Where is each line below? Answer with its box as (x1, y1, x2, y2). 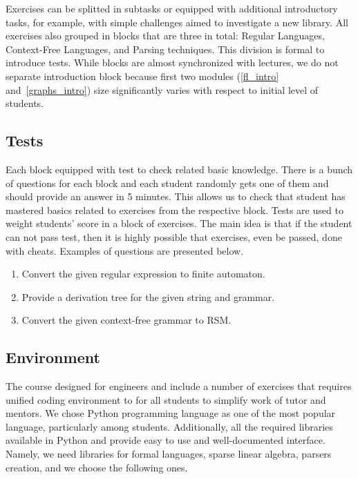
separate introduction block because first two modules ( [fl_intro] (6, 68, 279, 83)
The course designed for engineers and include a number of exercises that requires (6, 379, 352, 393)
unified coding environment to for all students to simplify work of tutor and (6, 392, 326, 407)
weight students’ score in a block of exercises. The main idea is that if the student (6, 216, 352, 231)
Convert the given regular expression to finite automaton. (21, 266, 265, 281)
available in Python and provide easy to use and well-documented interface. (6, 433, 326, 447)
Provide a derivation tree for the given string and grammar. (21, 289, 275, 304)
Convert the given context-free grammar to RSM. (21, 313, 232, 327)
